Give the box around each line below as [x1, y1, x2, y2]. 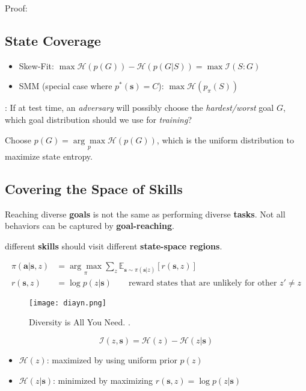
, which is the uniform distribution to [156, 133, 295, 146]
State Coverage [5, 31, 101, 49]
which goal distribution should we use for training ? [5, 113, 192, 125]
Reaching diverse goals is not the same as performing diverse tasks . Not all [5, 207, 286, 220]
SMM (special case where [19, 80, 112, 92]
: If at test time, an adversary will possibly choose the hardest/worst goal [5, 101, 274, 114]
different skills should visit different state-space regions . [5, 239, 222, 252]
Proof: [5, 2, 28, 14]
